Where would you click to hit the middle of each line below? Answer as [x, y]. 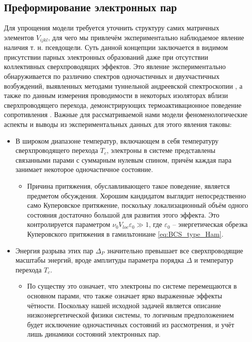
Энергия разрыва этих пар [54, 250]
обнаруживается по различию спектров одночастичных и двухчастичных [112, 76]
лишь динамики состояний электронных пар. [94, 334]
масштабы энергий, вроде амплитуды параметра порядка [100, 260]
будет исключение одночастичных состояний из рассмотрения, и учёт [131, 324]
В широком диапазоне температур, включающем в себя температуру [117, 140]
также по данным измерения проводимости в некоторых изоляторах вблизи [116, 95]
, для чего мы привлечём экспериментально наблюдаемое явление [146, 37]
